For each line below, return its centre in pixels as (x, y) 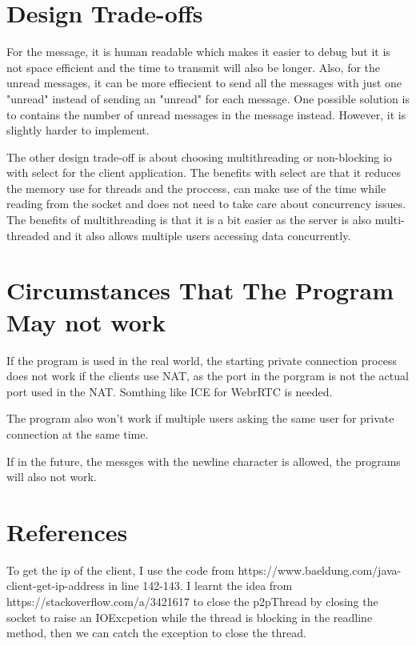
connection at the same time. (78, 433)
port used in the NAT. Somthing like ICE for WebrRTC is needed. (170, 391)
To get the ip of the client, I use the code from (120, 570)
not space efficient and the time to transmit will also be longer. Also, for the (194, 67)
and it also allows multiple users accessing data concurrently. (202, 235)
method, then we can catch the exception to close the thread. (156, 633)
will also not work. (52, 477)
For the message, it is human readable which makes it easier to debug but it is (198, 52)
